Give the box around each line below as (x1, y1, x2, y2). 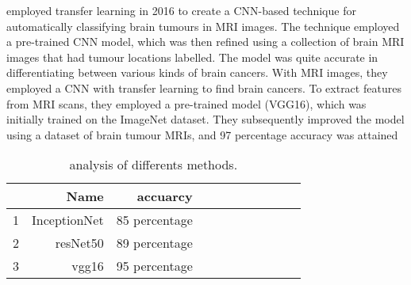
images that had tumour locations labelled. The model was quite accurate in (6, 48, 378, 65)
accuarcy (136, 187, 193, 206)
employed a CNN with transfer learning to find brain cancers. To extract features (6, 79, 401, 96)
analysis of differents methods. (69, 155, 238, 174)
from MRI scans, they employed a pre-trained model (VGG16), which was (6, 95, 367, 112)
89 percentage (116, 234, 193, 253)
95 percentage (116, 256, 193, 275)
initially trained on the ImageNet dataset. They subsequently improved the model (6, 111, 405, 127)
